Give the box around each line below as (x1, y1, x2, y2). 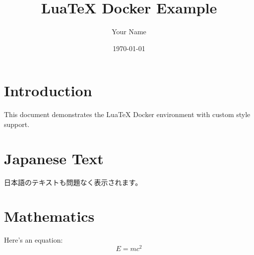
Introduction (4, 80, 92, 101)
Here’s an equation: (4, 235, 63, 245)
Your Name (112, 26, 146, 37)
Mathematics (4, 206, 95, 226)
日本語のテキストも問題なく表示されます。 (4, 177, 142, 187)
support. (4, 119, 30, 129)
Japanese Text (4, 148, 104, 168)
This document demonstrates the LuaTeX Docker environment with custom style (4, 109, 251, 120)
